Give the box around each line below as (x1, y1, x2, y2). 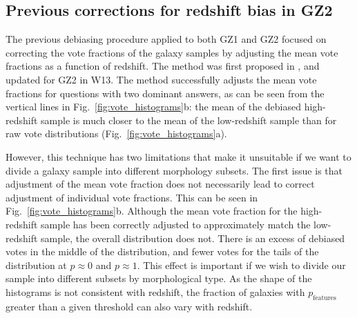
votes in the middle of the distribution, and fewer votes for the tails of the (6, 244, 319, 259)
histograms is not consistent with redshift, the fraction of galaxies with (6, 284, 305, 299)
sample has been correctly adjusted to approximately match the (41, 217, 311, 231)
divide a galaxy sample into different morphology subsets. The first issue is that (6, 163, 342, 177)
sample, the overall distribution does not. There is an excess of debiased (41, 230, 345, 245)
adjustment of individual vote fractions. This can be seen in (6, 190, 258, 204)
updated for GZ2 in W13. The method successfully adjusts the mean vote (6, 72, 317, 86)
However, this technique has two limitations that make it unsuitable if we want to (6, 149, 351, 163)
